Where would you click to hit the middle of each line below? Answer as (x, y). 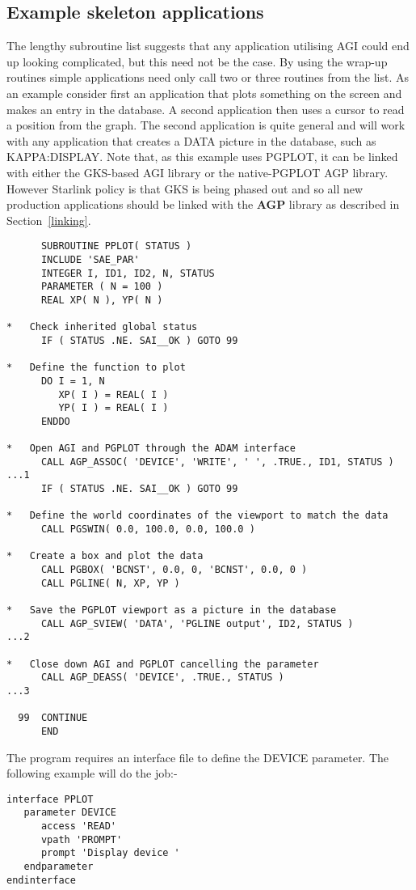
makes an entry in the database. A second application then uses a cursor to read (206, 109)
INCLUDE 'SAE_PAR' (90, 259)
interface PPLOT (50, 799)
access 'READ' (79, 826)
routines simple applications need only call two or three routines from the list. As (208, 77)
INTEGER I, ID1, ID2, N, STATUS (128, 273)
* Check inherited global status (102, 327)
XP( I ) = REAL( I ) (113, 394)
